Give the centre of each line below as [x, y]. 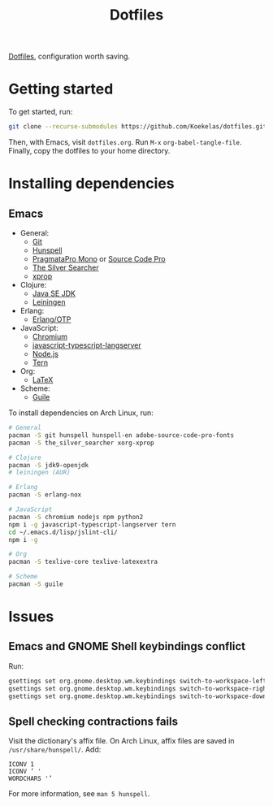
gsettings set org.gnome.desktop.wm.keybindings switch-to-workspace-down [138, 696]
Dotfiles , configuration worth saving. [69, 56]
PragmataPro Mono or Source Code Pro [99, 259]
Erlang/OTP [52, 319]
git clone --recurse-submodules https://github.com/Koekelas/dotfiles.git [138, 127]
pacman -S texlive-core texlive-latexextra [83, 562]
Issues [31, 617]
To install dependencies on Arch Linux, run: [81, 413]
